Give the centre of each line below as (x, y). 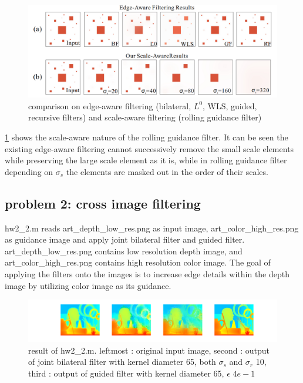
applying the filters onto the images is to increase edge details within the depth (147, 273)
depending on (29, 171)
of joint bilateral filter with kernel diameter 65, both (122, 362)
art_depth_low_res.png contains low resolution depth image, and (124, 251)
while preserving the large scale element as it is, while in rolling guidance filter (146, 160)
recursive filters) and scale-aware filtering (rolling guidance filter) (145, 117)
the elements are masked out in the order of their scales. (167, 171)
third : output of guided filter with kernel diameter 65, (126, 373)
